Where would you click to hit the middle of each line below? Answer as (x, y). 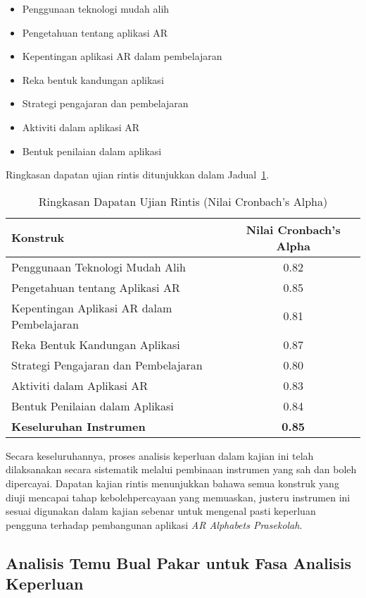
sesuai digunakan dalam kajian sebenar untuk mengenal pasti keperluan (161, 511)
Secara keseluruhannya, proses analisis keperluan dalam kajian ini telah (160, 455)
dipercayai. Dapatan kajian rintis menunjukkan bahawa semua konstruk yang (172, 483)
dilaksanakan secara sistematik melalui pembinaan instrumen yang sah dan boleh (181, 469)
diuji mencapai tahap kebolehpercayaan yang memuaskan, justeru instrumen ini (178, 497)
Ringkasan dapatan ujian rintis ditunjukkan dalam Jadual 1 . (138, 175)
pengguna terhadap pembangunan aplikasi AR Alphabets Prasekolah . (154, 524)
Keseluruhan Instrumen (78, 426)
